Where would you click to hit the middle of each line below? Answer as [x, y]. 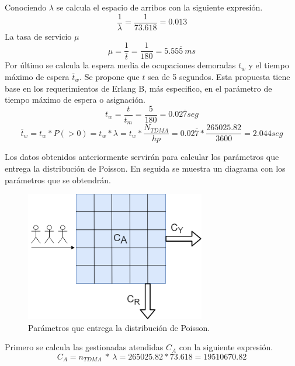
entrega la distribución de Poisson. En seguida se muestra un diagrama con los [145, 168]
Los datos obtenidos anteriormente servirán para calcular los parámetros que [142, 157]
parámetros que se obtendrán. [58, 179]
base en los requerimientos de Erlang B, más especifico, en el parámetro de [138, 88]
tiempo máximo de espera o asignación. [75, 100]
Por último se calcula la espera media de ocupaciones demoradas [120, 65]
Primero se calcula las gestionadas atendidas [84, 347]
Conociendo [26, 7]
